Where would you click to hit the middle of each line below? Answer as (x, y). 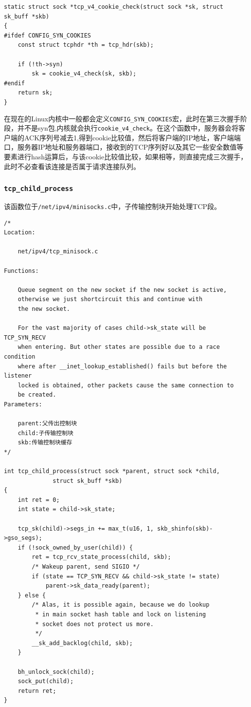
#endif (14, 83)
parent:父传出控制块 (47, 424)
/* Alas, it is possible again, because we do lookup (121, 605)
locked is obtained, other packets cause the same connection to (126, 385)
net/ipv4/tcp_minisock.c (58, 252)
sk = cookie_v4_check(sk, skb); (84, 74)
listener (18, 376)
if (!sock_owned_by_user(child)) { (75, 547)
